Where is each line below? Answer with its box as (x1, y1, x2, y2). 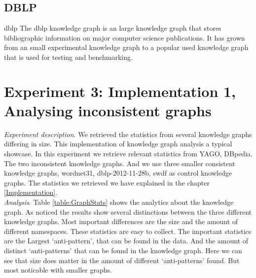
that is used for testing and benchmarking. (4, 51, 133, 62)
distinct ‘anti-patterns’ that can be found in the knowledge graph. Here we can (4, 245, 242, 256)
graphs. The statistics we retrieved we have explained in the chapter (4, 177, 210, 187)
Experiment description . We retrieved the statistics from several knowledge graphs (4, 129, 252, 139)
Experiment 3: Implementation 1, (4, 81, 236, 101)
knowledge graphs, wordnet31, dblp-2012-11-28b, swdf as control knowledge (4, 168, 232, 178)
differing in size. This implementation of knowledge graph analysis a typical (4, 139, 232, 149)
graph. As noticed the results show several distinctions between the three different (4, 206, 252, 217)
